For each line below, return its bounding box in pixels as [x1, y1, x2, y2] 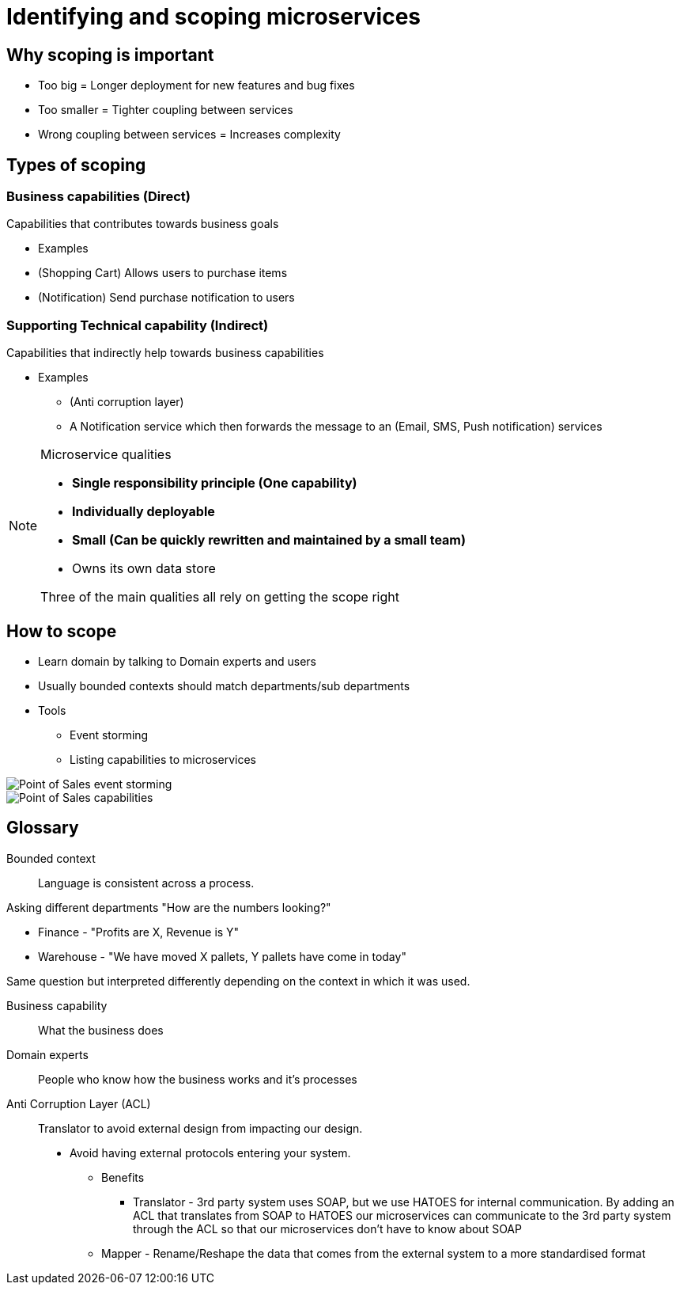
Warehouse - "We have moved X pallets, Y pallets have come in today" [38, 949, 406, 963]
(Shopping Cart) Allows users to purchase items [38, 266, 288, 280]
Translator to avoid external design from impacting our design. [38, 1121, 363, 1135]
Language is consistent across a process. [38, 875, 255, 890]
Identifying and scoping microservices [6, 3, 421, 30]
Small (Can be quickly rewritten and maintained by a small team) [72, 532, 466, 549]
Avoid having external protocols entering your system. [70, 1145, 351, 1160]
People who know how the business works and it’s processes [38, 1072, 357, 1086]
